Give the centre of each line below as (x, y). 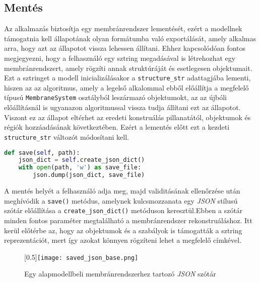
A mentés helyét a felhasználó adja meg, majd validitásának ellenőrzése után (122, 191)
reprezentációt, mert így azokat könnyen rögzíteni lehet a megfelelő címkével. (123, 240)
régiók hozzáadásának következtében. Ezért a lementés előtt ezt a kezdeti (117, 127)
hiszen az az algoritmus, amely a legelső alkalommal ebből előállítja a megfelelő (126, 87)
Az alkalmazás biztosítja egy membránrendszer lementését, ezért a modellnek (123, 28)
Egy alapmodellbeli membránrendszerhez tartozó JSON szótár (120, 274)
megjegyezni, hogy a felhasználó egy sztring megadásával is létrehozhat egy (120, 58)
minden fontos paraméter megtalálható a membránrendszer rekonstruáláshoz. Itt (128, 220)
